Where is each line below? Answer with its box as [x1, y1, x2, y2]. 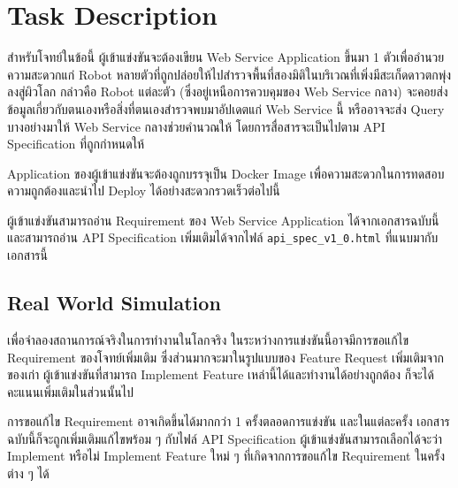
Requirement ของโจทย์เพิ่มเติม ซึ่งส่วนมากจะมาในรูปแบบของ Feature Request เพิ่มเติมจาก [7, 347, 444, 366]
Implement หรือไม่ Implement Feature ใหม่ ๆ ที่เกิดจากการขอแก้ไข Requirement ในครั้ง [7, 446, 446, 465]
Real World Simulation [7, 289, 221, 316]
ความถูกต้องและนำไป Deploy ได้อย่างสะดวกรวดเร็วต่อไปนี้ [7, 181, 280, 200]
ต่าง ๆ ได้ [7, 464, 50, 483]
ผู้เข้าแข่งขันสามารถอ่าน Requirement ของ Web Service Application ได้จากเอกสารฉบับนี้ [7, 210, 439, 229]
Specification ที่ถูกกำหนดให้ [7, 134, 145, 153]
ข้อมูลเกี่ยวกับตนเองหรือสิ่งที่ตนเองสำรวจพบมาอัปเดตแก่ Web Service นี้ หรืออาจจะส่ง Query [7, 99, 445, 118]
